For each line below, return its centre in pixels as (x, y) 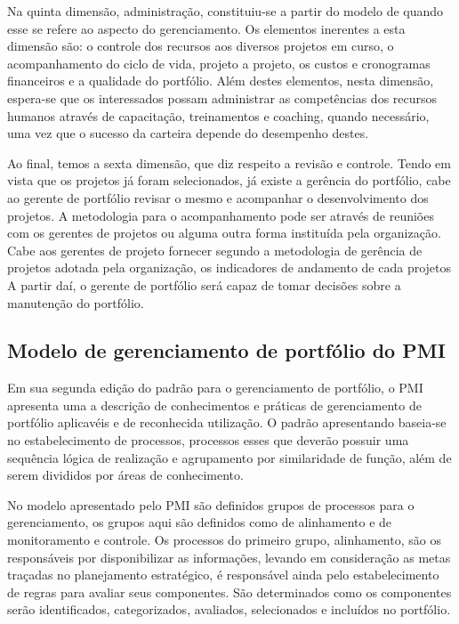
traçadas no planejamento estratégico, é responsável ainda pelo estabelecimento (223, 575)
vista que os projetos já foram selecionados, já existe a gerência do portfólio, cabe (229, 180)
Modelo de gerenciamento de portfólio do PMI (226, 350)
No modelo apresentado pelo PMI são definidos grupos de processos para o (211, 504)
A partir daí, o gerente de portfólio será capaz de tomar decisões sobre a (204, 284)
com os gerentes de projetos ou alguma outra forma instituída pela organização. (224, 233)
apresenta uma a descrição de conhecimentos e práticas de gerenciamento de (214, 405)
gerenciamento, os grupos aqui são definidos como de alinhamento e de (200, 522)
